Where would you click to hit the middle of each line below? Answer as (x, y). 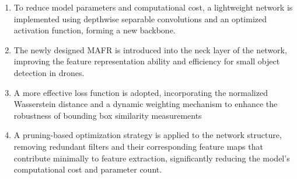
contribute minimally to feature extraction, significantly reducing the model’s (152, 158)
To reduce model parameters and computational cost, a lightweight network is (153, 7)
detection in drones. (49, 72)
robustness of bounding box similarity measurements (108, 115)
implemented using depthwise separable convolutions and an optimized (140, 18)
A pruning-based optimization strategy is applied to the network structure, (148, 135)
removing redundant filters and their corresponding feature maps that (138, 146)
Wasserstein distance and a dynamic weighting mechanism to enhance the (146, 104)
